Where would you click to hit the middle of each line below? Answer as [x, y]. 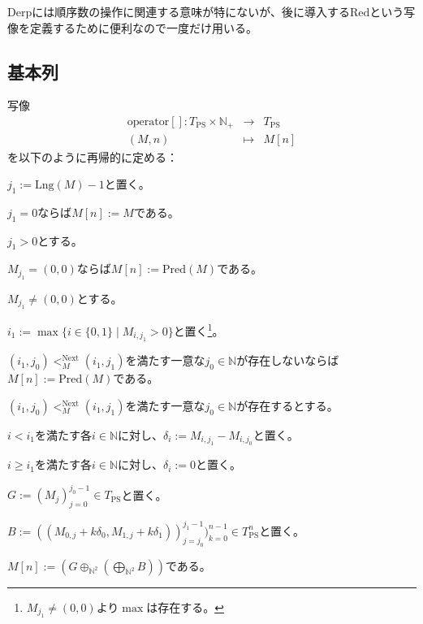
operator [148, 122]
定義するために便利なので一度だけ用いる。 [143, 27]
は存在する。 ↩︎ [185, 607]
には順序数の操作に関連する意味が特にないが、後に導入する [191, 11]
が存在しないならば [288, 360]
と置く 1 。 [199, 329]
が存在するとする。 [287, 405]
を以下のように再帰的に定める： [93, 156]
